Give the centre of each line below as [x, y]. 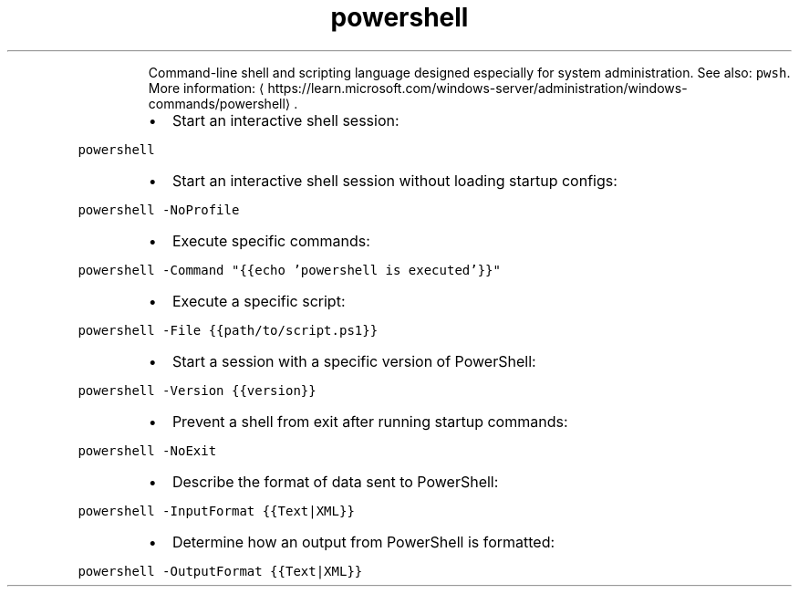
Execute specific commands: [271, 240]
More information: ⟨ [206, 88]
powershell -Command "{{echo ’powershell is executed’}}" [289, 270]
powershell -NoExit [147, 450]
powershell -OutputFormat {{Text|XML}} [220, 571]
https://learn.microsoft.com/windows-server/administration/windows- [477, 88]
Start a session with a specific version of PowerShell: [354, 361]
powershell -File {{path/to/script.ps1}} [228, 330]
